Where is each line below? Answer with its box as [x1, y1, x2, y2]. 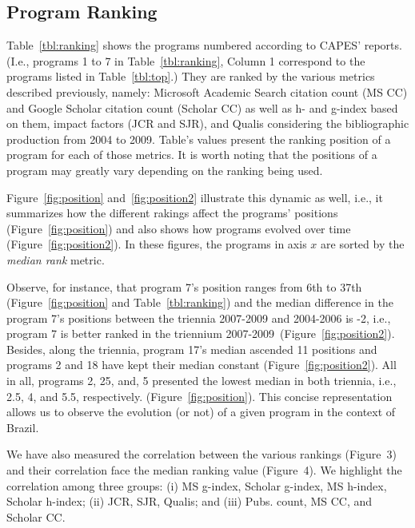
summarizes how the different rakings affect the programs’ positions [6, 204, 338, 221]
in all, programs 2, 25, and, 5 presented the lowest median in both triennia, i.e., [6, 372, 397, 389]
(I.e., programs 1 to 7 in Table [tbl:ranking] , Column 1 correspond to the [6, 52, 365, 69]
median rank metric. [6, 251, 105, 268]
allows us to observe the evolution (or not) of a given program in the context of [6, 403, 396, 420]
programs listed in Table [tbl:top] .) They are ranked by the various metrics [6, 68, 375, 85]
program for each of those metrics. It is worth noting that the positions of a [6, 146, 377, 163]
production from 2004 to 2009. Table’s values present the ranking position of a [6, 130, 391, 147]
